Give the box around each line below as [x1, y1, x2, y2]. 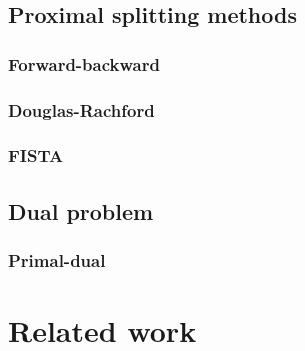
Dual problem [8, 195, 154, 226]
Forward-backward [8, 51, 160, 76]
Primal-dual [8, 248, 106, 273]
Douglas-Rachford [8, 97, 155, 122]
